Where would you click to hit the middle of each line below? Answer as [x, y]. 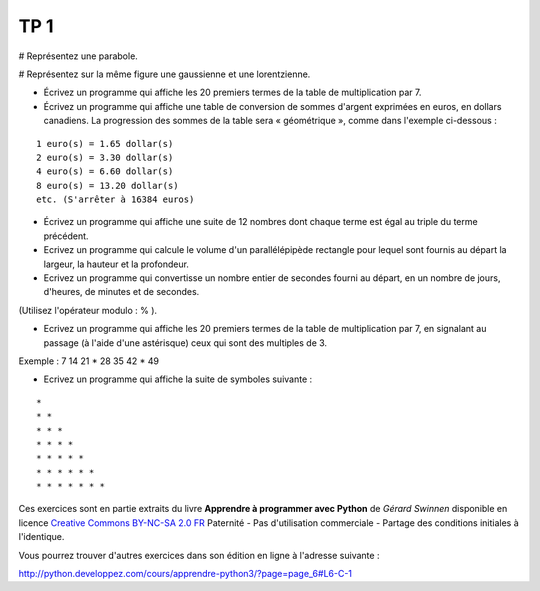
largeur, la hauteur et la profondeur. [116, 264]
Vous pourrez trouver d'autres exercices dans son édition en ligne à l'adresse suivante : [199, 555]
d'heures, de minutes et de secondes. [121, 292]
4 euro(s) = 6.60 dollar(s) [105, 171]
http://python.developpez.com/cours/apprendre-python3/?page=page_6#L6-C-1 [185, 574]
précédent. [66, 236]
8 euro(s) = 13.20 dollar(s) [107, 185]
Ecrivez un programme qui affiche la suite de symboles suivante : [178, 379]
